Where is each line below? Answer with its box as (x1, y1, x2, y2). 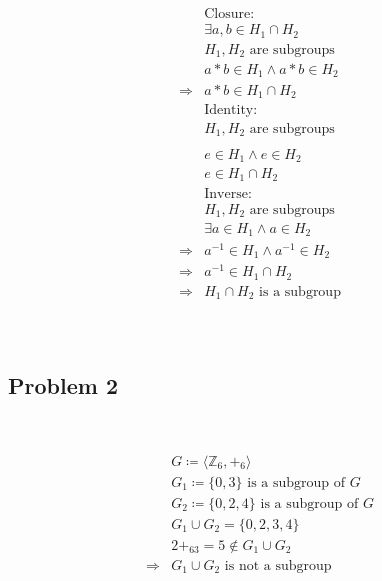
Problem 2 (8, 370, 118, 401)
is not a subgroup (224, 558, 332, 573)
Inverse (204, 186, 248, 201)
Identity (204, 102, 254, 117)
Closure (204, 7, 251, 22)
